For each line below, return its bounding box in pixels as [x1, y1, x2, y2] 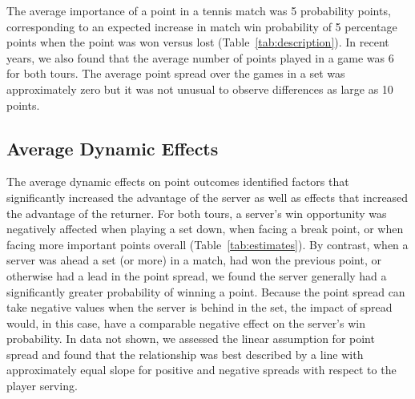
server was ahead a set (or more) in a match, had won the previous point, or [6, 252, 381, 268]
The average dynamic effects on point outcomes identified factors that [6, 173, 349, 190]
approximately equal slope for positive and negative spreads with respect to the [6, 361, 397, 378]
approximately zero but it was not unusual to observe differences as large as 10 [6, 80, 393, 97]
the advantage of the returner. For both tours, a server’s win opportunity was [6, 204, 387, 221]
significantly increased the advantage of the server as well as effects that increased [6, 188, 409, 205]
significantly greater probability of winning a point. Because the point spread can [6, 283, 405, 300]
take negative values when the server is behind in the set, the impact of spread [6, 299, 393, 316]
